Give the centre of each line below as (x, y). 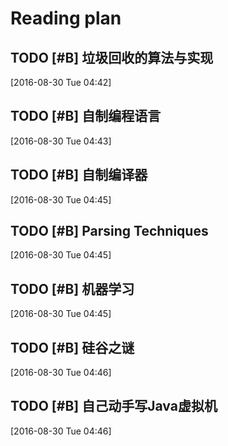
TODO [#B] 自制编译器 (79, 175)
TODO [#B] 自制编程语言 (86, 116)
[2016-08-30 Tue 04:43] (61, 141)
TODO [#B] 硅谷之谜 (72, 347)
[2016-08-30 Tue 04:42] (61, 82)
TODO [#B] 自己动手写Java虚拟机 (114, 406)
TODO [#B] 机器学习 (72, 288)
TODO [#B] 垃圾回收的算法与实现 (112, 57)
